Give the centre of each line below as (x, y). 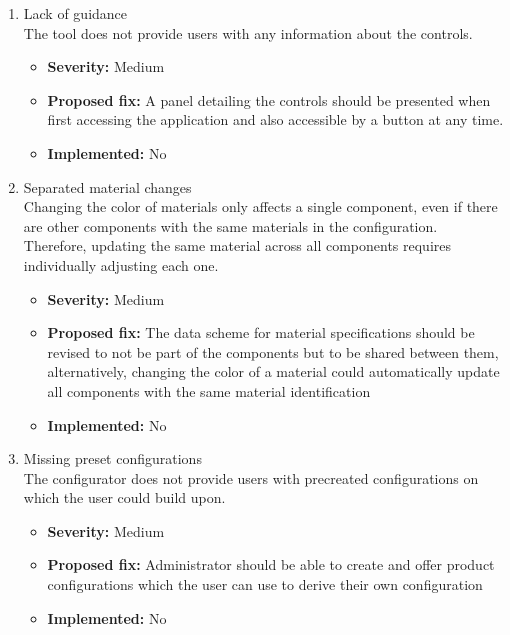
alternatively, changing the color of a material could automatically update (273, 371)
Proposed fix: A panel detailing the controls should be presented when (269, 99)
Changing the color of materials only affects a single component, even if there (260, 206)
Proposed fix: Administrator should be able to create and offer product (271, 564)
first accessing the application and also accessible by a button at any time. (275, 119)
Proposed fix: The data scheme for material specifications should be (261, 332)
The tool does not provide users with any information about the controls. (248, 32)
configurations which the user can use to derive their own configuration (265, 584)
